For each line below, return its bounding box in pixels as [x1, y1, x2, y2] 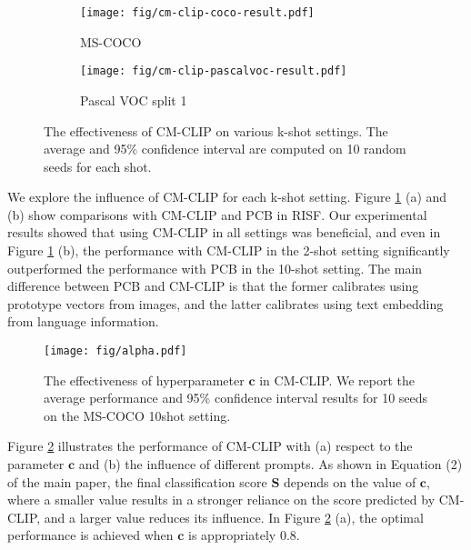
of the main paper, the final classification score [7, 472, 267, 491]
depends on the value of [284, 472, 416, 491]
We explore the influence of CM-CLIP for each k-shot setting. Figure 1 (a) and [7, 187, 447, 206]
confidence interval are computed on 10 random [141, 139, 406, 158]
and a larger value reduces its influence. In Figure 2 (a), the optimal [44, 507, 424, 526]
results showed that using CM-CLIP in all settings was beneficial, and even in [7, 223, 441, 242]
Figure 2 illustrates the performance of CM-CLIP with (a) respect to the [7, 436, 413, 455]
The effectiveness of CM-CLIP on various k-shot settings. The [44, 121, 388, 140]
